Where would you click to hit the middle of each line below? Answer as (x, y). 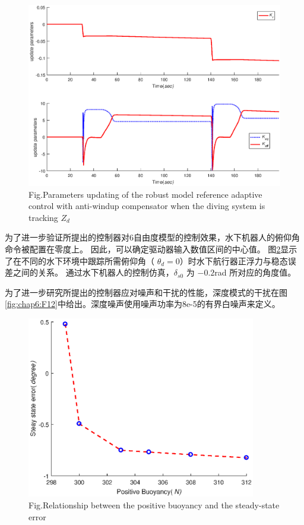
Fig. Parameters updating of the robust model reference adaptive (145, 194)
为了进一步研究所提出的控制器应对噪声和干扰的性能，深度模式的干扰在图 (146, 292)
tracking (43, 217)
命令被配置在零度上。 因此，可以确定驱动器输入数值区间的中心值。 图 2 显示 (151, 249)
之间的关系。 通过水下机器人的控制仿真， (93, 272)
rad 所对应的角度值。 (255, 272)
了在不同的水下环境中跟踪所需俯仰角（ (80, 260)
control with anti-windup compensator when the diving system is (147, 206)
